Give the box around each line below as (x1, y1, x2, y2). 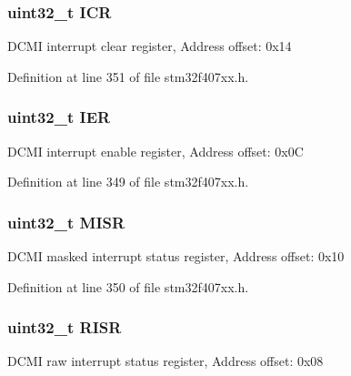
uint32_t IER (7, 106, 111, 128)
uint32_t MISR (7, 210, 125, 233)
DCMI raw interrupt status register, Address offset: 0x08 (7, 351, 324, 371)
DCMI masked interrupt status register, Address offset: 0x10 (7, 247, 345, 266)
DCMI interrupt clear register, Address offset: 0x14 (7, 36, 292, 56)
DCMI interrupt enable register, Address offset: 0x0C (7, 141, 304, 160)
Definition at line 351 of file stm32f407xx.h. (7, 66, 249, 86)
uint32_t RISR (7, 316, 122, 339)
